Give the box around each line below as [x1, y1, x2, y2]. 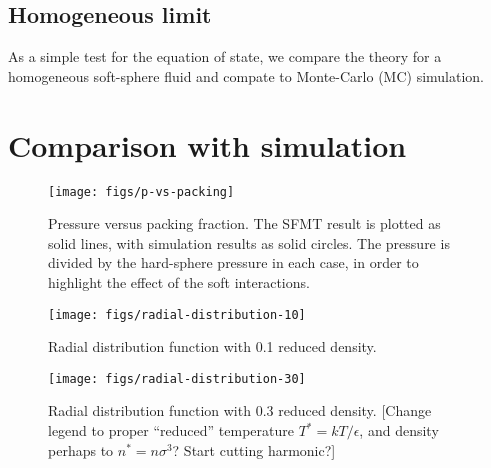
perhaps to [48, 439, 114, 460]
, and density [359, 420, 439, 441]
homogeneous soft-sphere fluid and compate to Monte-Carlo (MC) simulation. [8, 65, 484, 86]
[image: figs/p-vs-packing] [48, 184, 235, 199]
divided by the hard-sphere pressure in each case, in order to [48, 252, 419, 273]
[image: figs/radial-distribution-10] [48, 307, 306, 322]
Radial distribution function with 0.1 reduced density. [48, 336, 377, 357]
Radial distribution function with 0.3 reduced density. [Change [48, 400, 432, 421]
